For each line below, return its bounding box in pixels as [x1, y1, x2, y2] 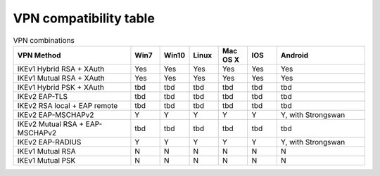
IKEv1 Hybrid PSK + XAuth [17, 82, 105, 92]
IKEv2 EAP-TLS [17, 91, 68, 101]
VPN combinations [13, 35, 75, 45]
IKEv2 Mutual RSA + [17, 119, 84, 129]
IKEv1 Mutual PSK [17, 155, 76, 165]
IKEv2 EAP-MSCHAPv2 [17, 109, 94, 119]
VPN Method [17, 50, 61, 60]
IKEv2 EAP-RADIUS [17, 137, 82, 147]
